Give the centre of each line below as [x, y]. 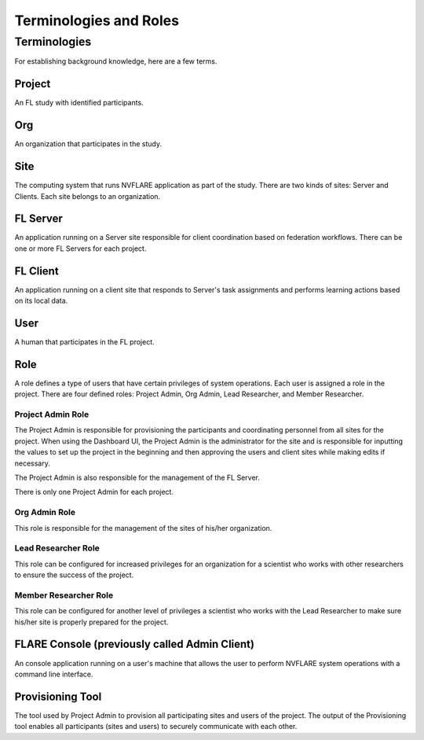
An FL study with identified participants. [79, 103]
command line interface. [54, 674]
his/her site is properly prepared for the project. [91, 622]
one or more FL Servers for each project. [80, 249]
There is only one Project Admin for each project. [94, 492]
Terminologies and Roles [97, 20]
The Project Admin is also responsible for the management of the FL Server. [137, 477]
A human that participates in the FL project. [84, 342]
